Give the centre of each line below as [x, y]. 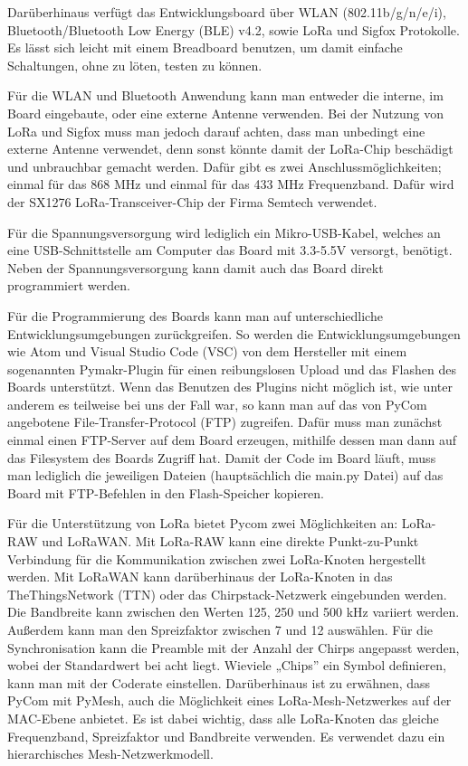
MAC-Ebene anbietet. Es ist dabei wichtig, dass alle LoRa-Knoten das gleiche [223, 718]
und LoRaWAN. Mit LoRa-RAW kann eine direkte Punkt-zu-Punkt [230, 541]
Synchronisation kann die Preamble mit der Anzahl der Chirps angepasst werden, [234, 647]
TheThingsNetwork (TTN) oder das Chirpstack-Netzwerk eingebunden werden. [227, 594]
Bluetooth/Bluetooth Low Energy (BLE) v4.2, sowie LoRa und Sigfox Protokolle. [234, 29]
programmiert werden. [69, 285]
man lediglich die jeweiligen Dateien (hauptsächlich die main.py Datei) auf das [225, 475]
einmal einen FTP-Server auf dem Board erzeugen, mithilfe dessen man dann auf [232, 440]
